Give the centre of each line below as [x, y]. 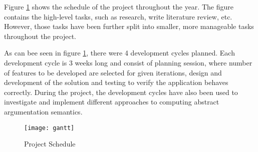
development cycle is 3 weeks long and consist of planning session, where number [128, 62]
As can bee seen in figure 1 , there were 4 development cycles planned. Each [119, 53]
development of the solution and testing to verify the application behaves [116, 82]
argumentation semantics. [43, 111]
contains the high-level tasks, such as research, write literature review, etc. [118, 16]
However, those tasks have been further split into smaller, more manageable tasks [129, 26]
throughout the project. [40, 36]
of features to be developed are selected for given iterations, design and [113, 72]
